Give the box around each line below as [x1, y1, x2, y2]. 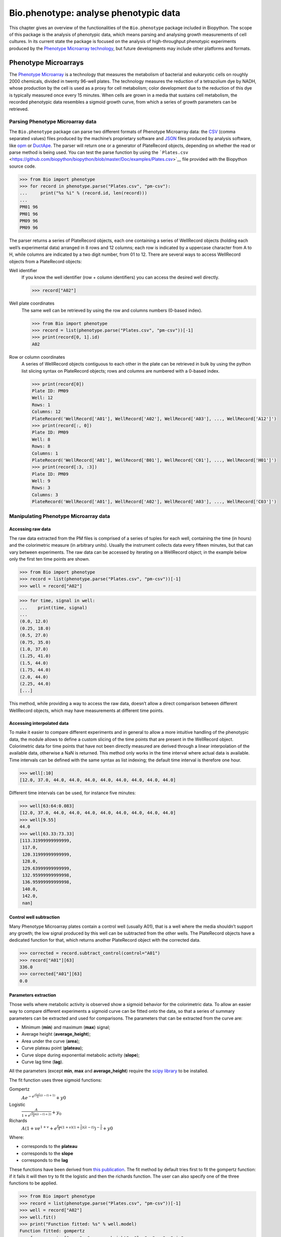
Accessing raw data [9, 526, 51, 532]
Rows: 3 [32, 485, 50, 491]
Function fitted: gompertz [19, 1228, 85, 1234]
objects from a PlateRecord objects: [9, 258, 82, 264]
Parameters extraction [9, 992, 56, 998]
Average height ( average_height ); [21, 1031, 91, 1037]
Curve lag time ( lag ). [21, 1059, 64, 1065]
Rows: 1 [32, 402, 50, 408]
